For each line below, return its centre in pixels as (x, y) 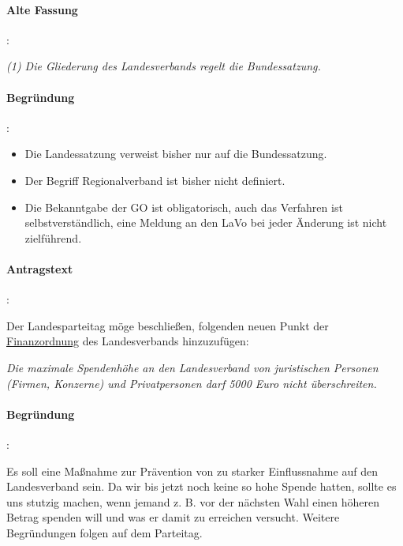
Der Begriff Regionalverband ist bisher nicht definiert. (155, 180)
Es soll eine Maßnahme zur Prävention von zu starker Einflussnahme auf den (192, 471)
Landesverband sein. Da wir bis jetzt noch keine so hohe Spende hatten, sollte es (201, 486)
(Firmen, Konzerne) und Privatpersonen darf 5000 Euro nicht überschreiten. (192, 383)
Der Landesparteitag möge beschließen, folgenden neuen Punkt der (168, 325)
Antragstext (40, 268)
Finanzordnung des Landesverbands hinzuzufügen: (128, 341)
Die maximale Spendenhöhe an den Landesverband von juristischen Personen (192, 367)
